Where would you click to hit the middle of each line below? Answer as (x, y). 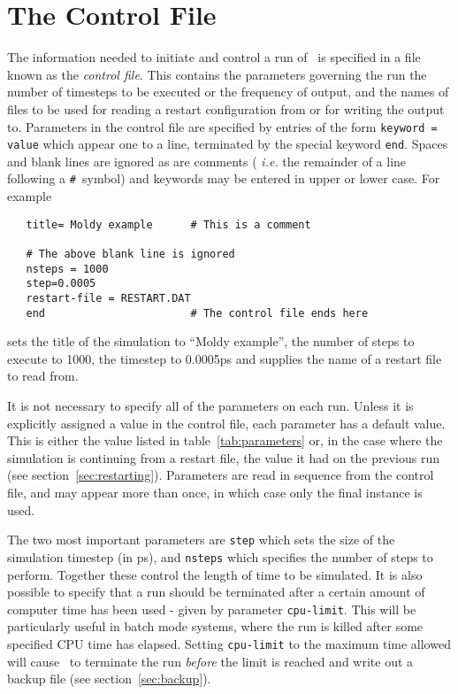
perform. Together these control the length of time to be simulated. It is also (215, 574)
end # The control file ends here (197, 313)
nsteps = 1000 (67, 269)
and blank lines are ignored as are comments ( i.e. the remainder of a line (207, 161)
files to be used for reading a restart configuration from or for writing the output (226, 108)
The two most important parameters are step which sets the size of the (201, 540)
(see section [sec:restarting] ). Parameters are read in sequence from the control (221, 475)
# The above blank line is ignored (130, 254)
